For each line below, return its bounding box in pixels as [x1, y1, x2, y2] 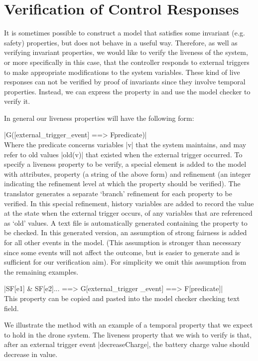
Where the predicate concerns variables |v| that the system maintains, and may [4, 139, 247, 150]
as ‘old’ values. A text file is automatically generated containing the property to [4, 217, 248, 228]
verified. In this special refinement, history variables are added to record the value [4, 198, 254, 208]
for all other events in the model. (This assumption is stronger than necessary [4, 237, 242, 247]
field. [4, 303, 19, 313]
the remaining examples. [4, 266, 79, 277]
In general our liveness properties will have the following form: [4, 112, 194, 123]
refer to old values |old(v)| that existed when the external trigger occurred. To [4, 149, 243, 159]
